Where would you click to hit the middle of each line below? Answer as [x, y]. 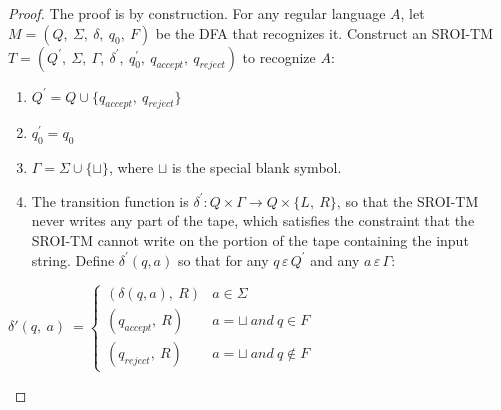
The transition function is [110, 200]
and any [335, 259]
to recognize [279, 56]
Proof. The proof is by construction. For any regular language [197, 13]
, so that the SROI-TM [407, 200]
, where [131, 167]
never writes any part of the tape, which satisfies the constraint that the [253, 220]
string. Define [73, 259]
